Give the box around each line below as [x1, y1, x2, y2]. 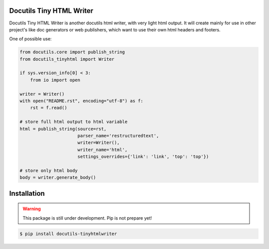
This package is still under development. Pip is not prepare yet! [22, 215, 152, 221]
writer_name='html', [77, 147, 128, 152]
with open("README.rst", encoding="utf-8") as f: [19, 98, 143, 104]
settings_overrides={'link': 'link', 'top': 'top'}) [77, 154, 209, 159]
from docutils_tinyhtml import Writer [19, 56, 115, 62]
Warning [22, 206, 41, 212]
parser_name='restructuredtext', [77, 132, 159, 138]
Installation [9, 189, 45, 198]
